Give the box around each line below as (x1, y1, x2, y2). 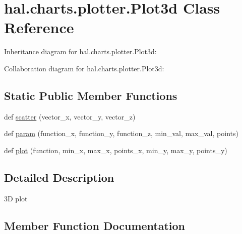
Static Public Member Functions (4, 87, 177, 103)
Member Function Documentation (4, 217, 186, 233)
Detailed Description (4, 169, 114, 185)
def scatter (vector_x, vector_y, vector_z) (4, 111, 136, 122)
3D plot (4, 193, 28, 203)
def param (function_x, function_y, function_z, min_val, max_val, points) (4, 128, 238, 139)
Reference (4, 17, 74, 38)
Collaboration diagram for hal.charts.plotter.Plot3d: (4, 63, 164, 73)
